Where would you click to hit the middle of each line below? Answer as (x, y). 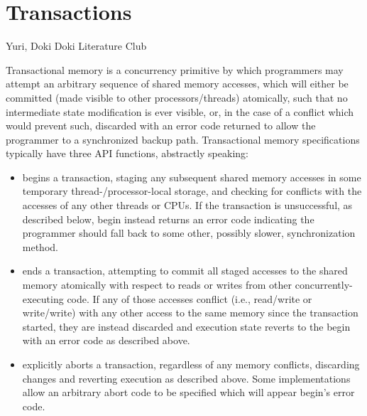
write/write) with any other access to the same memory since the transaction (190, 313)
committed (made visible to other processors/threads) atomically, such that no (177, 97)
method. (40, 246)
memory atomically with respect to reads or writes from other (157, 285)
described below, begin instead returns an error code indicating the (168, 219)
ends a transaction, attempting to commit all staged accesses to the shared (185, 271)
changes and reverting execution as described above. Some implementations (186, 378)
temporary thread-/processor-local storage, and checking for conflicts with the (192, 191)
